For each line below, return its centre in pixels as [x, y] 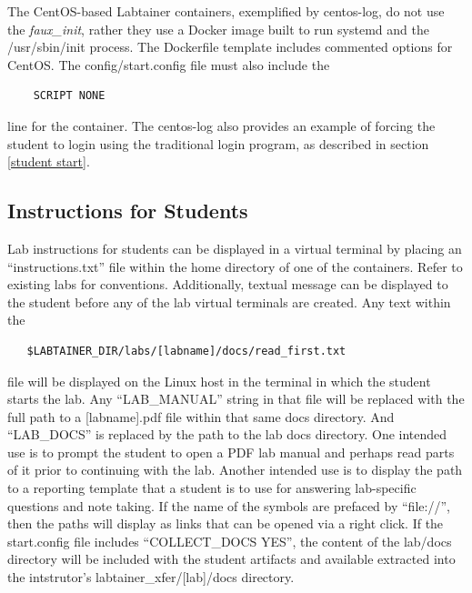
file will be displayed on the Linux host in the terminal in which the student [219, 381]
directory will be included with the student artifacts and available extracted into [231, 559]
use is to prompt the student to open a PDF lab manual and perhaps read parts [231, 452]
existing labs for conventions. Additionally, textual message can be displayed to [228, 284]
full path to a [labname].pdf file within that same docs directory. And [201, 416]
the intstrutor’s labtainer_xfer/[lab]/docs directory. [151, 577]
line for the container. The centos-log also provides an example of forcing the [221, 125]
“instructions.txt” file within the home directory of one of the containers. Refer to [235, 266]
